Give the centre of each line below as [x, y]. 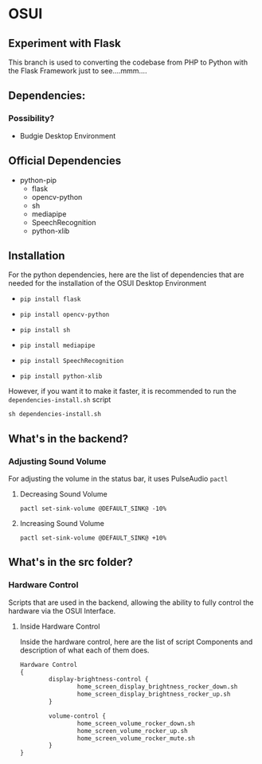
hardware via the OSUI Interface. [62, 610]
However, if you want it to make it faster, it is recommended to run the [122, 392]
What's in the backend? [68, 439]
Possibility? [31, 119]
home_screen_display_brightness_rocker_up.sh [154, 694]
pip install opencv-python [65, 315]
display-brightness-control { [99, 680]
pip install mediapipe [57, 346]
